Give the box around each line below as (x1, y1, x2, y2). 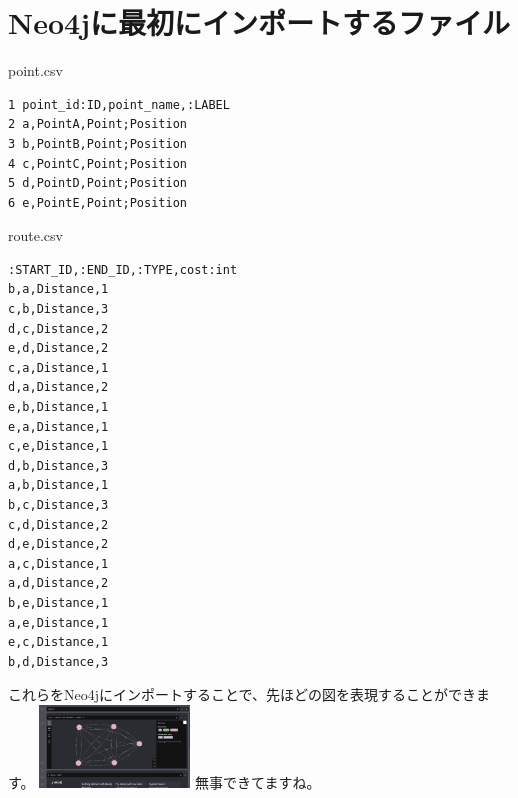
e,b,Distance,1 (8, 400, 109, 415)
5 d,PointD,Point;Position (8, 176, 187, 191)
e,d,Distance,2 (8, 341, 109, 356)
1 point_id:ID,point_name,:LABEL (8, 97, 230, 112)
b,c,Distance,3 (8, 498, 109, 512)
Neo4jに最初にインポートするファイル (8, 2, 510, 43)
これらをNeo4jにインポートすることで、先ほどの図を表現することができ (8, 684, 477, 705)
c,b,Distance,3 (8, 302, 109, 317)
